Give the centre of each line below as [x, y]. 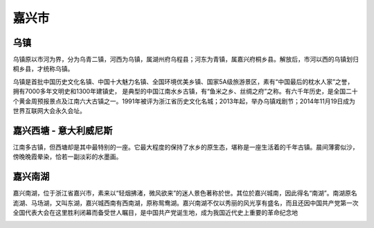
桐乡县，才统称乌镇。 [43, 69]
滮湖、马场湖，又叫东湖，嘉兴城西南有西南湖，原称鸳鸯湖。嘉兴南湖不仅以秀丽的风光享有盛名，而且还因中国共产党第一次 [186, 203]
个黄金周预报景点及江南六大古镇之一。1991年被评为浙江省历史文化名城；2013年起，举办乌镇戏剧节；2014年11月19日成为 [184, 101]
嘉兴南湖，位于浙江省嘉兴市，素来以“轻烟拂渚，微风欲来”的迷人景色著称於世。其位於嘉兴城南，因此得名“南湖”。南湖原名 [185, 193]
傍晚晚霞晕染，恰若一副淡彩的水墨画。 [68, 157]
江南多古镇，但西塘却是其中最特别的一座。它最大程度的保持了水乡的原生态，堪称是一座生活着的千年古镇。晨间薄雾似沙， [186, 147]
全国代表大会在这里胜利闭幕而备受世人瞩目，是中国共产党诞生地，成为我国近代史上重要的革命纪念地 [155, 212]
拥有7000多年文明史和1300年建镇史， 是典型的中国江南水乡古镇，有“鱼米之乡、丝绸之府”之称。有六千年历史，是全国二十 [185, 91]
